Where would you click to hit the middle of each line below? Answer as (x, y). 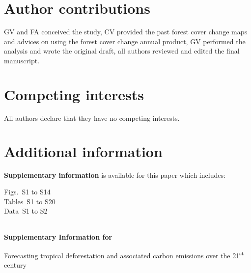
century (15, 265)
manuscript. (22, 60)
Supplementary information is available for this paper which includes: (115, 175)
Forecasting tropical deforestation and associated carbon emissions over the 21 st (124, 254)
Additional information (83, 151)
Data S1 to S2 (26, 211)
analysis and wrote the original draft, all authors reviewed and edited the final (122, 51)
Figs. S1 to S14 (27, 191)
